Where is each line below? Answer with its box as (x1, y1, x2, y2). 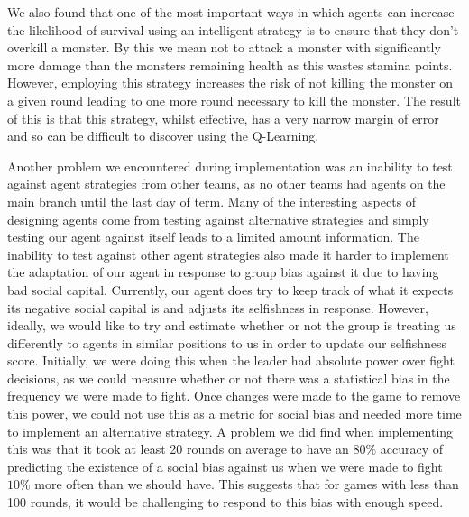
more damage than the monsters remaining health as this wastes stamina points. (7, 55, 453, 74)
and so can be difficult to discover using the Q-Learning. (7, 126, 319, 145)
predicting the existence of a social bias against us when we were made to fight (7, 457, 443, 475)
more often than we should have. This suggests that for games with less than (34, 475, 459, 494)
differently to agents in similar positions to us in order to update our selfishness (7, 333, 447, 352)
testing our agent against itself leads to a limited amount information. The (7, 227, 419, 246)
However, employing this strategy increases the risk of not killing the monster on (7, 73, 454, 92)
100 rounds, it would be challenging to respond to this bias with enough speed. (7, 493, 444, 512)
